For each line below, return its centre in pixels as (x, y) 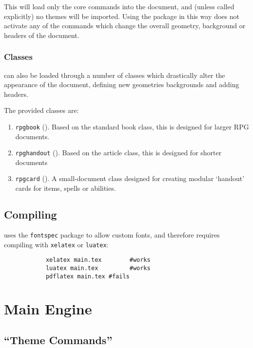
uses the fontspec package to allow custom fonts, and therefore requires (112, 234)
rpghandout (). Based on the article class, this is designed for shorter (118, 153)
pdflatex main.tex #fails (88, 276)
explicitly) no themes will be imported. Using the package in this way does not (122, 16)
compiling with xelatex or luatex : (56, 244)
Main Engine (48, 309)
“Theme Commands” (58, 339)
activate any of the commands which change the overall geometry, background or (125, 26)
